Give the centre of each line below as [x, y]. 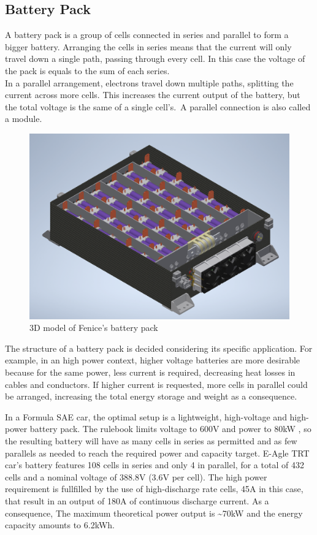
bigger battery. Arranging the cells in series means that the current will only [148, 46]
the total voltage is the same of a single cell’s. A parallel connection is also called [158, 106]
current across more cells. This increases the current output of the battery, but [153, 95]
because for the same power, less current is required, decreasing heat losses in [150, 372]
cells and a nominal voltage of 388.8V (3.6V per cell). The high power [136, 476]
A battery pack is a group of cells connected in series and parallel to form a [147, 35]
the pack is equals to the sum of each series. [87, 70]
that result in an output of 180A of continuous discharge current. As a [137, 500]
